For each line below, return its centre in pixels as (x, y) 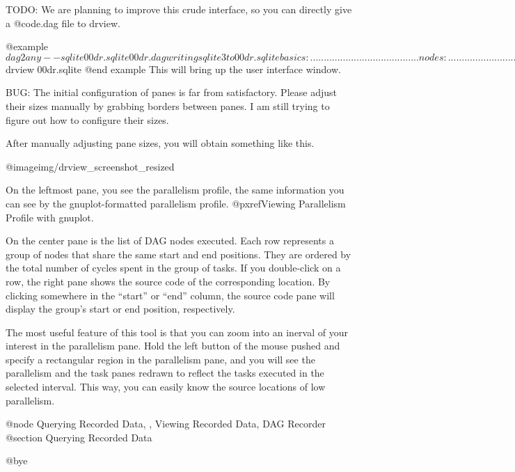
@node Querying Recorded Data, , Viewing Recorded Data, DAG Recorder (166, 424)
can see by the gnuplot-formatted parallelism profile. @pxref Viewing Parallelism (176, 203)
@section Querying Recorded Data (79, 437)
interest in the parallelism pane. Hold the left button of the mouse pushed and (173, 346)
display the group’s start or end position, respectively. (120, 309)
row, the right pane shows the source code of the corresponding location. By (168, 281)
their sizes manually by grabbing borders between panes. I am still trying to (168, 105)
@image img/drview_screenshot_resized (90, 166)
